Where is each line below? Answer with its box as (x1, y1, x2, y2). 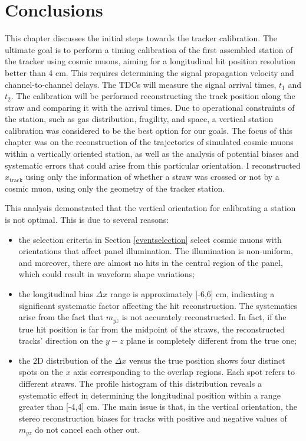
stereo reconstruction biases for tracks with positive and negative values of (18, 412, 287, 424)
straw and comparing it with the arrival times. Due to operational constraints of (5, 101, 295, 113)
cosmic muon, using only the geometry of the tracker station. (5, 182, 225, 194)
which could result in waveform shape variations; (18, 268, 195, 280)
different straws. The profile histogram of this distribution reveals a (18, 377, 262, 390)
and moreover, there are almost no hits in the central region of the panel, (18, 256, 283, 268)
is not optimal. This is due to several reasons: (5, 213, 169, 226)
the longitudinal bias (18, 288, 93, 300)
